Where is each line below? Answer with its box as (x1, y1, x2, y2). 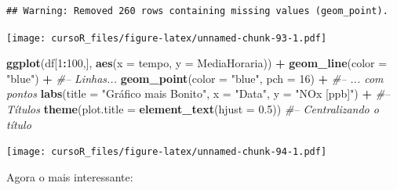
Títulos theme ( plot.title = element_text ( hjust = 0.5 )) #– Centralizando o (6, 101, 379, 117)
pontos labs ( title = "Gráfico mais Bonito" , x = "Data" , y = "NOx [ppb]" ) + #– (6, 85, 391, 102)
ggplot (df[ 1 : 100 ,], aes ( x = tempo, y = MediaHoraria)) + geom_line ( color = (6, 55, 388, 71)
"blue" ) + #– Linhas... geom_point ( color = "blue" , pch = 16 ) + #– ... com (6, 70, 384, 86)
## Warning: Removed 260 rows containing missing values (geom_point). (6, 5, 388, 16)
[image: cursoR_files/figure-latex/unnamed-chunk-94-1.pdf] (6, 146, 327, 158)
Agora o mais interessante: (6, 168, 133, 185)
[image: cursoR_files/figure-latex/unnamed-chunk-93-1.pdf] (6, 32, 327, 44)
